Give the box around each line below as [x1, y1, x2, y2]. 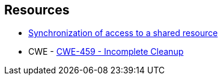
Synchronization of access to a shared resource [28, 28, 218, 38]
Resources [4, 2, 70, 17]
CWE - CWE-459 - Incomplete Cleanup [28, 46, 184, 57]
